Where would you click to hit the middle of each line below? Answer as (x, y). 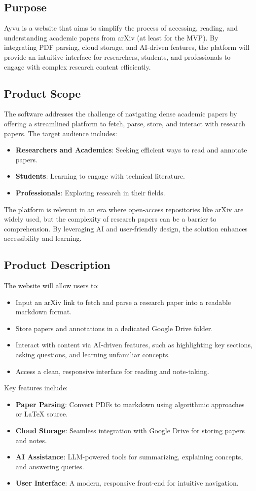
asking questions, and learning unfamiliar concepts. (93, 355)
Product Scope (42, 93)
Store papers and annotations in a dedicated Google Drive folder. (114, 328)
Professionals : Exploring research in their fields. (90, 192)
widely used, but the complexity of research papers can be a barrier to (110, 219)
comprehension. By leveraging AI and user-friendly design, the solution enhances (126, 228)
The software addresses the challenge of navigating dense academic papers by (121, 114)
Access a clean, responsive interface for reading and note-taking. (112, 371)
